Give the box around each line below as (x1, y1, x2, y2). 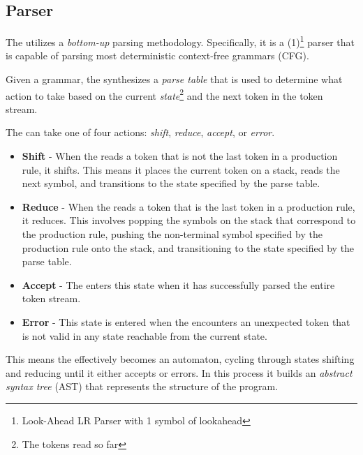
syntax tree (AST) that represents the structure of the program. (6, 379, 279, 394)
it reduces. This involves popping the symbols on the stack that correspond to (22, 213, 356, 227)
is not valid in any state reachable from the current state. (22, 328, 267, 343)
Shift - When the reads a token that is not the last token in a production (22, 149, 338, 163)
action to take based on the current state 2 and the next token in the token (6, 86, 323, 103)
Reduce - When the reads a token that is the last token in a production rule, (22, 199, 355, 214)
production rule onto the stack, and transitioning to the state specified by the (22, 240, 355, 255)
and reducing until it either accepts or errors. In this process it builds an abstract (6, 365, 353, 380)
